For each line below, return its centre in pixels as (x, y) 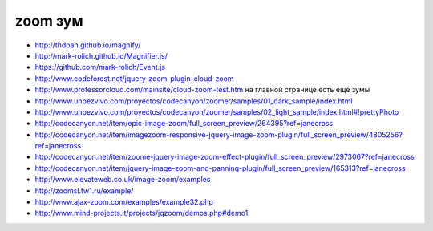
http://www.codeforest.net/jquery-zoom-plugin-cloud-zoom (134, 78)
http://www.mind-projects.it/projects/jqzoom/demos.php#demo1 (142, 213)
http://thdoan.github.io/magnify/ (88, 45)
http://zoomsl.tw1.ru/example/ (84, 190)
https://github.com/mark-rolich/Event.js (100, 67)
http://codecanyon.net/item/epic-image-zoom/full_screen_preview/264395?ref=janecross (184, 124)
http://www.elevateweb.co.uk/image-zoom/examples (123, 180)
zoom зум (49, 21)
